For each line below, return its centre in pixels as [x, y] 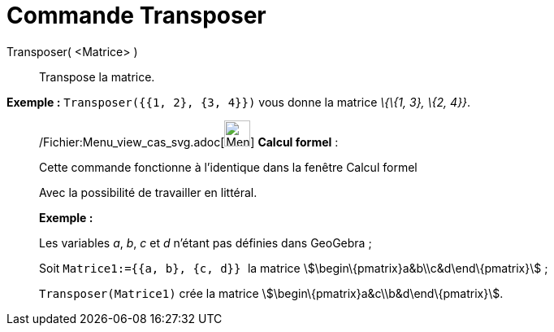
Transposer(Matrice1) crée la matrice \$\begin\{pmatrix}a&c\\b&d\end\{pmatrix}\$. [271, 293]
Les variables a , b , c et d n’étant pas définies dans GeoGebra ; [206, 242]
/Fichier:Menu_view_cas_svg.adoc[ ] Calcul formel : [189, 142]
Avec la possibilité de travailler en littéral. [148, 192]
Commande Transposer [136, 15]
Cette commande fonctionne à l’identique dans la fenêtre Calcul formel [228, 167]
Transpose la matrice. [97, 76]
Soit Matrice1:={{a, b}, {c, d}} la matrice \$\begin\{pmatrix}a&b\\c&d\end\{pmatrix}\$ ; [294, 268]
